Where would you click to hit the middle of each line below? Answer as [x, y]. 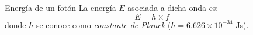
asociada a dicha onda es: [173, 7]
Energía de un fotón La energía [60, 7]
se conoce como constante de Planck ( [103, 24]
